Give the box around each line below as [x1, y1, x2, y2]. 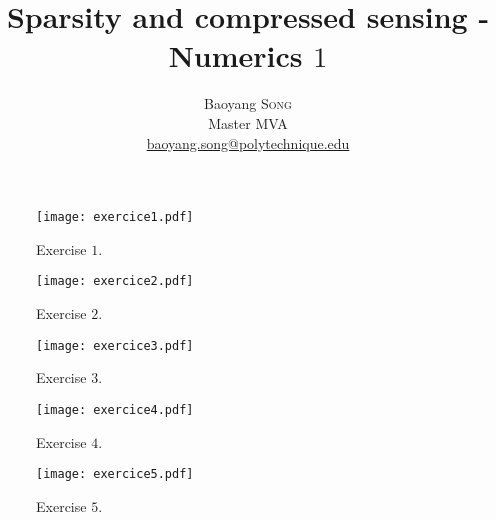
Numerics [168, 35, 303, 76]
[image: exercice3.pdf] [36, 338, 194, 353]
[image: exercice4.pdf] [36, 402, 194, 417]
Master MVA [208, 112, 288, 133]
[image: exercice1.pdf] [36, 210, 194, 225]
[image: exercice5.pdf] [36, 467, 194, 482]
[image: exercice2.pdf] [36, 274, 194, 289]
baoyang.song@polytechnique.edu [146, 132, 350, 153]
